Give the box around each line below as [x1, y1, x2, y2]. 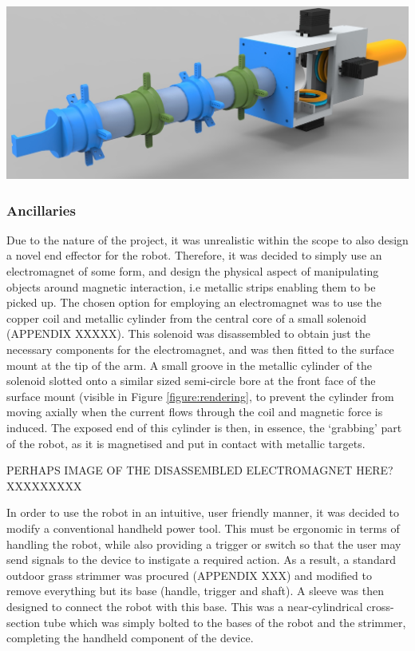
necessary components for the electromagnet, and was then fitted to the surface [6, 341, 394, 358]
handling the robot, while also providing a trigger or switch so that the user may [6, 535, 401, 552]
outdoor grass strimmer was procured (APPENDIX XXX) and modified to [6, 566, 372, 583]
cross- [366, 597, 394, 614]
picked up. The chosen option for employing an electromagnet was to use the [6, 294, 382, 311]
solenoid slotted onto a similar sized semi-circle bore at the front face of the [6, 372, 376, 389]
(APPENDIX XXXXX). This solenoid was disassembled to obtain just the [6, 325, 370, 342]
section [6, 613, 41, 630]
